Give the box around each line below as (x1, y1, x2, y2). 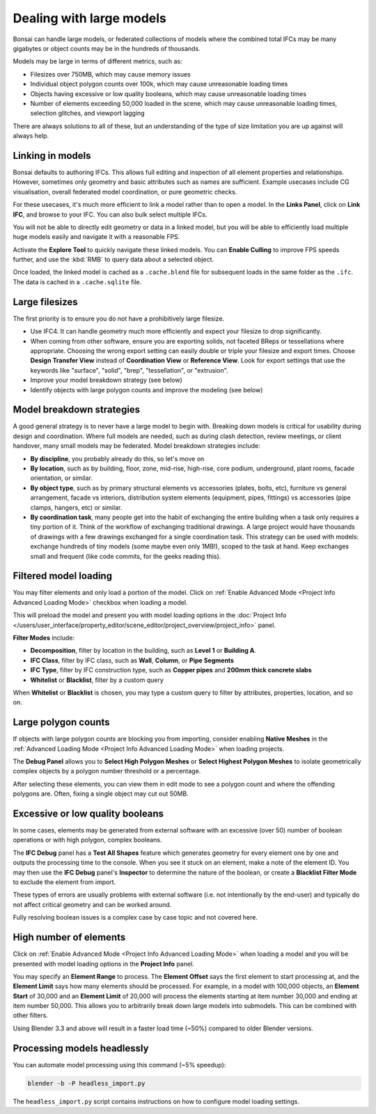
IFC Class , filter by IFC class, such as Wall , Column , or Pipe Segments (30, 656, 235, 665)
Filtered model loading (13, 570, 113, 582)
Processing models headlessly (13, 1042, 149, 1054)
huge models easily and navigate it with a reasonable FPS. (13, 233, 180, 241)
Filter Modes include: (13, 633, 75, 642)
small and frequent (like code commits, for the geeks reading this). (30, 552, 221, 560)
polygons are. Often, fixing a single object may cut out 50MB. (13, 789, 189, 798)
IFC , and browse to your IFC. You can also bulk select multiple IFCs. (13, 210, 207, 219)
